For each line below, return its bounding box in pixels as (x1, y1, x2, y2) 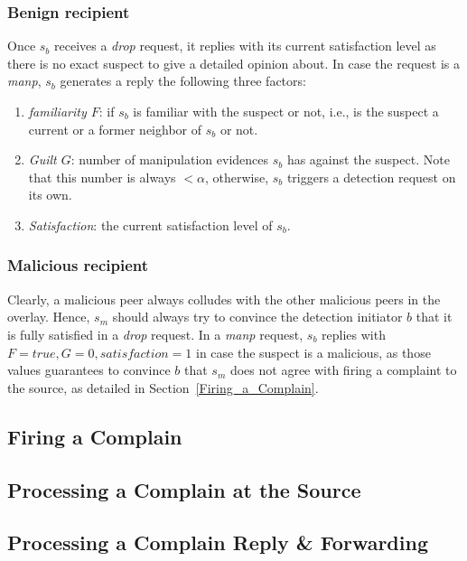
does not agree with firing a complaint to (229, 360, 457, 379)
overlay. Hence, (7, 307, 90, 326)
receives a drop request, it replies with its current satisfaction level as (54, 36, 436, 55)
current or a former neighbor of (28, 119, 201, 138)
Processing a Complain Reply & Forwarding (7, 528, 428, 556)
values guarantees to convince (7, 360, 171, 379)
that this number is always (28, 167, 176, 186)
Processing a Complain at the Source (7, 475, 361, 503)
